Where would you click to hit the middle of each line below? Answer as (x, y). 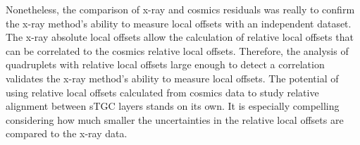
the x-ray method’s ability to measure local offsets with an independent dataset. (179, 23)
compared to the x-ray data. (67, 133)
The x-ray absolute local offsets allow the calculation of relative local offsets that (180, 37)
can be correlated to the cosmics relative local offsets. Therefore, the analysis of (177, 50)
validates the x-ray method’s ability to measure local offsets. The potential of (172, 78)
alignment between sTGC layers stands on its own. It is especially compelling (173, 106)
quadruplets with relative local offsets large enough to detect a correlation (165, 64)
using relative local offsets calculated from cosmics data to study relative (162, 92)
